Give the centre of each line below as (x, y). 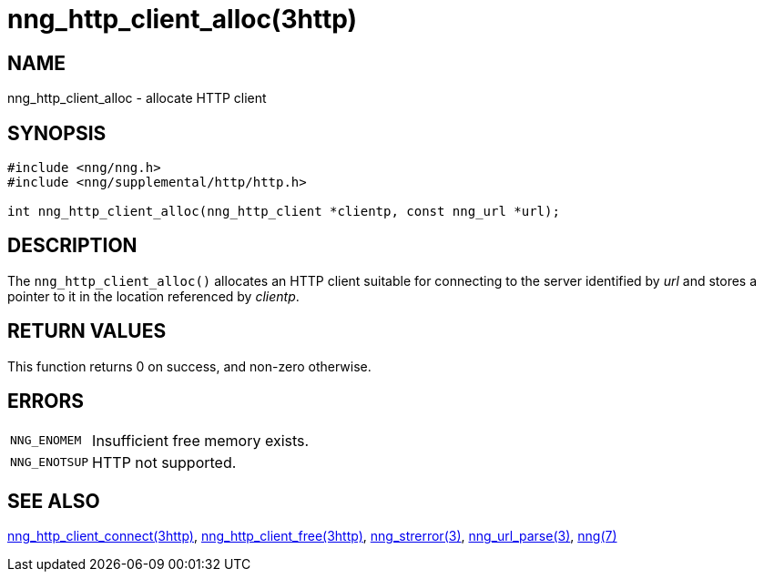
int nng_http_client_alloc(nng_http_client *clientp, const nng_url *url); (284, 212)
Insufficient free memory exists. (201, 440)
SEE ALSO (54, 501)
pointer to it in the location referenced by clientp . (153, 296)
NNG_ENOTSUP (50, 462)
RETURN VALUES (87, 331)
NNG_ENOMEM (46, 441)
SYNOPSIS (57, 133)
